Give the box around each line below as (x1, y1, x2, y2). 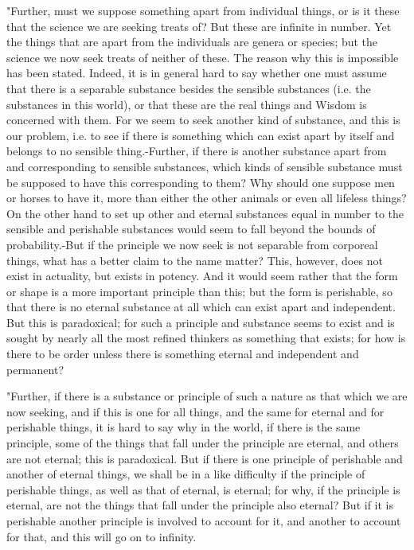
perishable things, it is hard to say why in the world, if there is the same (6, 419, 361, 435)
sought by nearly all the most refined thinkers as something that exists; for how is (6, 330, 406, 346)
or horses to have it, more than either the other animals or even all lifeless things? (6, 189, 407, 206)
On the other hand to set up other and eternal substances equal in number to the (6, 205, 404, 221)
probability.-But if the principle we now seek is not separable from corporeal (6, 236, 378, 252)
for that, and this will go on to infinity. (6, 528, 197, 544)
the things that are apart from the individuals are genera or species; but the (6, 33, 378, 50)
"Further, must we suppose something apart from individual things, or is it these (6, 2, 400, 18)
